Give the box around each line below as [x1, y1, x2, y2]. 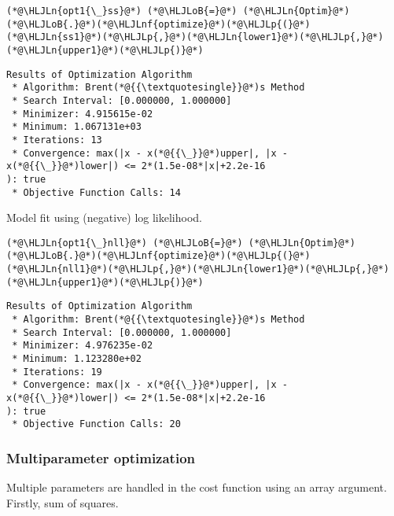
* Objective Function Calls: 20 [12, 418, 181, 430]
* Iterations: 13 [12, 134, 102, 146]
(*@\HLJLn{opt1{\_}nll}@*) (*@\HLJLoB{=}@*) [6, 237, 243, 249]
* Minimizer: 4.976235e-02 [12, 340, 153, 352]
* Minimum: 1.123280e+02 [12, 353, 142, 365]
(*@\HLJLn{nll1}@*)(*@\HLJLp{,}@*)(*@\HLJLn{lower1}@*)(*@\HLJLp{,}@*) [6, 264, 389, 275]
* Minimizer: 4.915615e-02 [12, 108, 153, 120]
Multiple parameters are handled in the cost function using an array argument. [6, 479, 387, 496]
